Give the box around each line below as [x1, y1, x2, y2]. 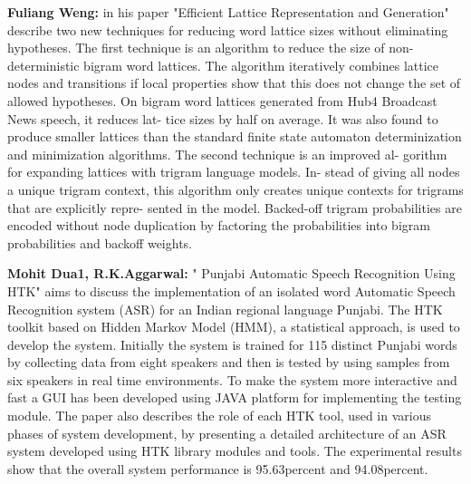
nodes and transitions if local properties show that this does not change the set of [7, 73, 461, 92]
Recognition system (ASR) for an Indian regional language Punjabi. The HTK [7, 299, 443, 318]
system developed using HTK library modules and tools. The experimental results [7, 441, 462, 460]
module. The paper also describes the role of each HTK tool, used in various [7, 406, 431, 425]
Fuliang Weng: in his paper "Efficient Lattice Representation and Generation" [7, 3, 449, 21]
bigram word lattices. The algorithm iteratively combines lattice [83, 55, 439, 74]
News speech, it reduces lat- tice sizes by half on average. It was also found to [7, 109, 438, 128]
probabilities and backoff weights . [7, 233, 192, 252]
